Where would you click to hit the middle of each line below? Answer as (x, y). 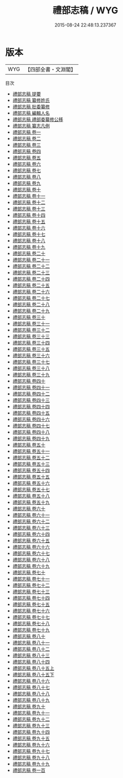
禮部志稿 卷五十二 (31, 457)
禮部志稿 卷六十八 (31, 560)
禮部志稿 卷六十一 (31, 515)
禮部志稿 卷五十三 (31, 464)
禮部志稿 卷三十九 (31, 374)
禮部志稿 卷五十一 (31, 451)
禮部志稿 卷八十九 (31, 700)
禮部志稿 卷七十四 (31, 598)
